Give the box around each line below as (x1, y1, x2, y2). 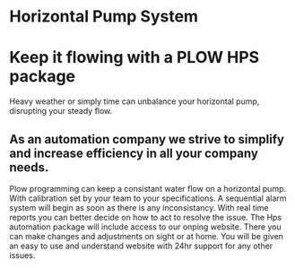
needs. (9, 160, 49, 175)
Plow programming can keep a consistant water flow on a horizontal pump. (9, 183, 287, 194)
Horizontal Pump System (9, 6, 199, 27)
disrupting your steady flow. (9, 106, 113, 117)
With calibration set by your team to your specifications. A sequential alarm (9, 193, 287, 203)
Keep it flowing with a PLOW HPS (9, 48, 260, 68)
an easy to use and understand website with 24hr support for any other (9, 240, 273, 251)
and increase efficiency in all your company (9, 145, 258, 160)
